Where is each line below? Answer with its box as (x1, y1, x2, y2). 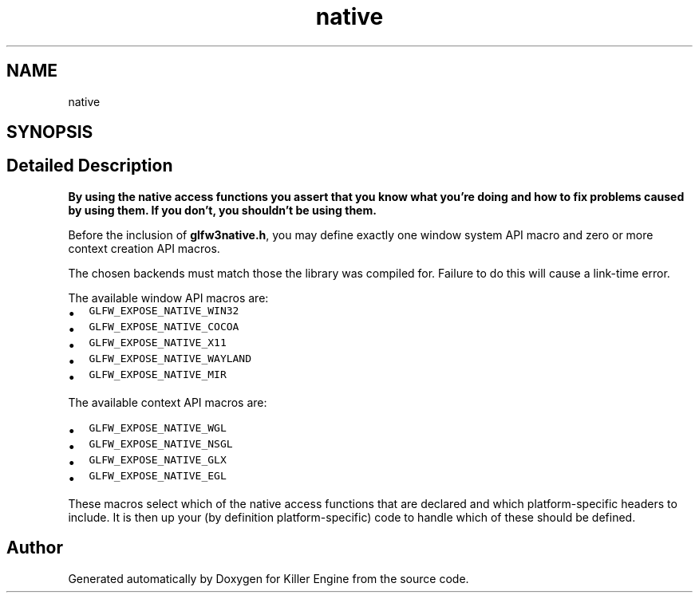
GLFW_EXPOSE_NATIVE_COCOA (89, 320, 239, 333)
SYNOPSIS (6, 122, 93, 143)
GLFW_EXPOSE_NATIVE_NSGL (89, 437, 233, 450)
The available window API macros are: (68, 290, 269, 305)
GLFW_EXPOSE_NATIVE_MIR (89, 368, 227, 380)
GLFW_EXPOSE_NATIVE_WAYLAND (89, 352, 252, 365)
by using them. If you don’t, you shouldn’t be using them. (68, 203, 377, 217)
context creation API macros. (68, 241, 220, 255)
